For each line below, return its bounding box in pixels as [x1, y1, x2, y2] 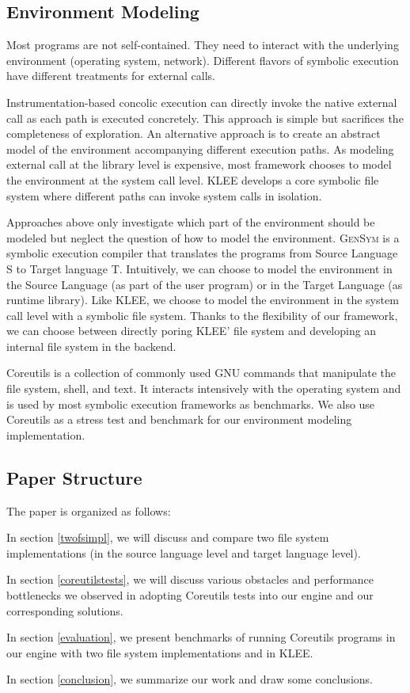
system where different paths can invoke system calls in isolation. [6, 187, 322, 204]
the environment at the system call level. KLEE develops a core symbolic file [6, 171, 379, 188]
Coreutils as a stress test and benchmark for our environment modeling [6, 411, 352, 428]
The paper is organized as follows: [6, 502, 171, 519]
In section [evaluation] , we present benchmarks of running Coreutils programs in [6, 629, 396, 645]
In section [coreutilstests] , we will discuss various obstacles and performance [6, 571, 374, 588]
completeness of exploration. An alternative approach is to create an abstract [6, 125, 381, 142]
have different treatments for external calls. [6, 67, 215, 84]
